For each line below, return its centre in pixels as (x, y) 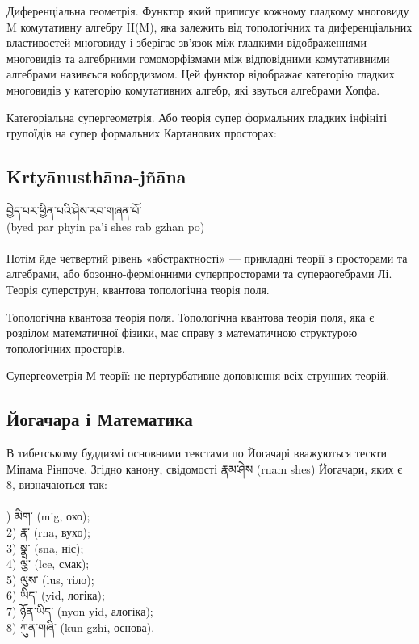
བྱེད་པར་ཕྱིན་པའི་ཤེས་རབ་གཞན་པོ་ (74, 210)
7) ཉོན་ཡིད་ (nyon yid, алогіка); (80, 611)
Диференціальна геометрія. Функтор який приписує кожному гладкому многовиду (208, 11)
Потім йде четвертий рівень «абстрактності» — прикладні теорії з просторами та (207, 257)
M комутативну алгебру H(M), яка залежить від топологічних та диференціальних (209, 26)
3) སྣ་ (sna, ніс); (45, 547)
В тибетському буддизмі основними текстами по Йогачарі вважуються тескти (197, 453)
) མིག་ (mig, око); (48, 516)
